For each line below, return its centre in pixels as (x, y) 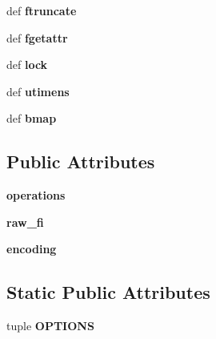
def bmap (32, 118)
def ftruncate (42, 10)
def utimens (38, 91)
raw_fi (25, 222)
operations (36, 195)
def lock (27, 65)
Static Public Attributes (108, 292)
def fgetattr (37, 37)
